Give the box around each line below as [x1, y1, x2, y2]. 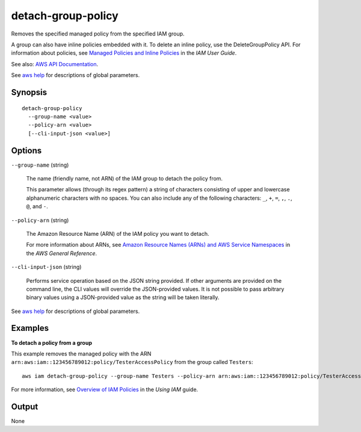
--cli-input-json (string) [11, 264, 82, 271]
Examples [11, 323, 49, 333]
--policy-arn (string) [11, 217, 69, 224]
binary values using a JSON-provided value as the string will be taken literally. [26, 294, 220, 301]
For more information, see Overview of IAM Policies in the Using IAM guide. [11, 386, 199, 393]
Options [11, 145, 42, 156]
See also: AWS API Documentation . [11, 60, 99, 67]
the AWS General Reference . [26, 250, 97, 257]
